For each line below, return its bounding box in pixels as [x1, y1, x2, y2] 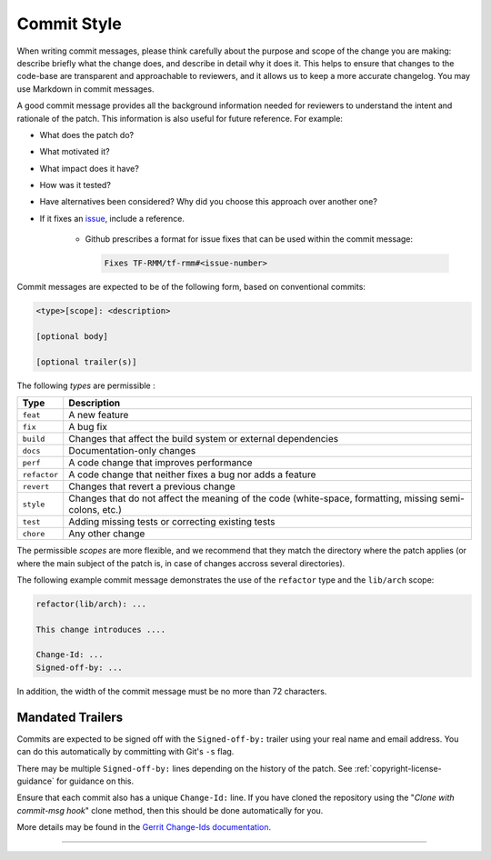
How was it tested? [39, 180, 111, 191]
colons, [68, 504, 100, 516]
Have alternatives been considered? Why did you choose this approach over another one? [39, 196, 377, 207]
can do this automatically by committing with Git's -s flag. [16, 746, 235, 757]
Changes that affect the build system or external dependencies [68, 433, 339, 445]
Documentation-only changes [68, 445, 196, 457]
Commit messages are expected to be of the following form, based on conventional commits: [16, 282, 366, 293]
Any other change [68, 527, 145, 540]
